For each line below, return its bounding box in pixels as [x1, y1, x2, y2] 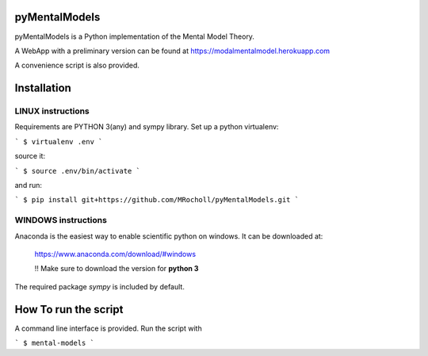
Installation [14, 82, 71, 95]
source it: [14, 151, 46, 161]
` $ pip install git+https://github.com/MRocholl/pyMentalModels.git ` [14, 195, 300, 205]
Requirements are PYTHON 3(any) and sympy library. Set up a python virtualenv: [14, 122, 279, 132]
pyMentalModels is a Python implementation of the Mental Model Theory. [14, 32, 255, 41]
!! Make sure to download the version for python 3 [34, 264, 199, 274]
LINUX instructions [14, 105, 90, 117]
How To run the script [14, 302, 124, 316]
